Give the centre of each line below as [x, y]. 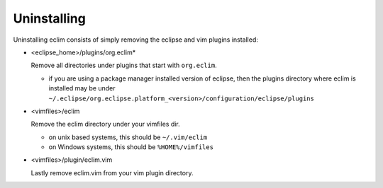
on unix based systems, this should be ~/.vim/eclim [128, 137]
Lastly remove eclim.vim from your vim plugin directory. [112, 172]
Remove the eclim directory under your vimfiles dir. [105, 124]
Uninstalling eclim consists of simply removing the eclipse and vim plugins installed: [135, 40]
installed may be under [82, 88]
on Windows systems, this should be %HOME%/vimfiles [131, 147]
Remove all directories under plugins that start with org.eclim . [124, 65]
